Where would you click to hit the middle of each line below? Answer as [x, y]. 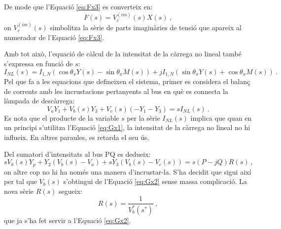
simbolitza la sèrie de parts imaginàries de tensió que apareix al [146, 27]
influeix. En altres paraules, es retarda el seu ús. [77, 137]
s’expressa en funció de [38, 63]
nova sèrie [19, 191]
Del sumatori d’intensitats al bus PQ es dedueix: [77, 154]
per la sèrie [143, 117]
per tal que [20, 181]
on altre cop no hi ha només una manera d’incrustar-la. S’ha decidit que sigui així [128, 171]
